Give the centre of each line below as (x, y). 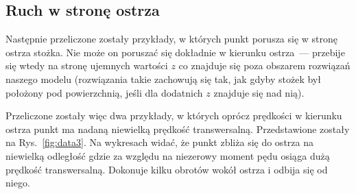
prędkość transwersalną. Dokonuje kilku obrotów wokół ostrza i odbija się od (167, 169)
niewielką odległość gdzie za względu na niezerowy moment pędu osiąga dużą (168, 155)
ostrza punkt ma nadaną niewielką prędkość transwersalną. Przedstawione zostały (178, 129)
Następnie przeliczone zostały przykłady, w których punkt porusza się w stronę (172, 39)
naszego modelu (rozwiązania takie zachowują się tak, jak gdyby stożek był (163, 78)
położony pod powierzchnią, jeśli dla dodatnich (104, 92)
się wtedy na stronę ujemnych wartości (87, 65)
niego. (18, 183)
